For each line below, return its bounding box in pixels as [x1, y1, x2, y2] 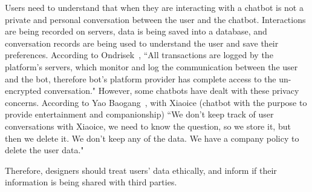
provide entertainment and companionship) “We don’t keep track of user [5, 108, 274, 121]
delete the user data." [5, 144, 84, 156]
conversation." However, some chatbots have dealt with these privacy [44, 84, 299, 97]
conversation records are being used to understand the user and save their [5, 36, 279, 49]
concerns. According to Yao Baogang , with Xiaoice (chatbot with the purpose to [5, 96, 307, 108]
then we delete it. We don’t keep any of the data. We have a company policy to [5, 131, 299, 144]
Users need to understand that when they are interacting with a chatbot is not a [5, 1, 304, 13]
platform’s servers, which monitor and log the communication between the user [5, 60, 298, 73]
